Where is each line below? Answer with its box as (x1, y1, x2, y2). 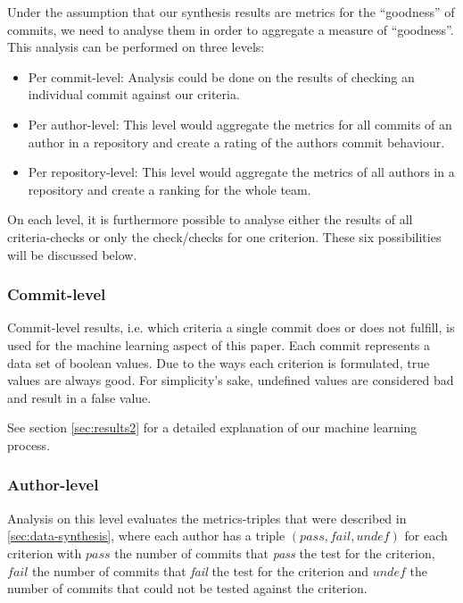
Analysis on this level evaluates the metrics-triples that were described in (7, 508, 407, 527)
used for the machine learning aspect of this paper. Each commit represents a (7, 335, 431, 354)
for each (404, 526, 448, 545)
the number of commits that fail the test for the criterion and (31, 561, 369, 580)
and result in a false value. (7, 388, 152, 406)
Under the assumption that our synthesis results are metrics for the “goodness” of (7, 3, 455, 21)
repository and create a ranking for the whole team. (28, 180, 311, 198)
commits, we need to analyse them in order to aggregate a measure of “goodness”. (7, 20, 454, 38)
